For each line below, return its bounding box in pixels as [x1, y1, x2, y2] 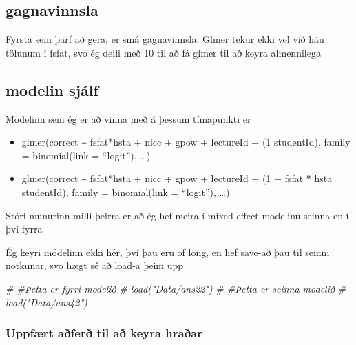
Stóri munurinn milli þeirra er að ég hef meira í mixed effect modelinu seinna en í [6, 208, 349, 222]
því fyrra [6, 221, 43, 236]
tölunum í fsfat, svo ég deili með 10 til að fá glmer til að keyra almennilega [6, 45, 321, 59]
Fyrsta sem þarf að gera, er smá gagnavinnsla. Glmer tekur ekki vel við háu [6, 32, 324, 46]
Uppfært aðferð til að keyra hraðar [6, 324, 203, 342]
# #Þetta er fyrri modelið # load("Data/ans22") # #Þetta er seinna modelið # [6, 281, 346, 295]
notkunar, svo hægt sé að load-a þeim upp [6, 258, 184, 273]
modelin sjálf [6, 79, 98, 100]
